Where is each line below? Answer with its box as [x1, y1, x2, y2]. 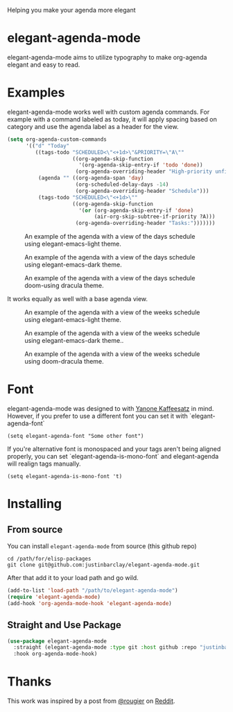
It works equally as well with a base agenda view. [7, 295, 148, 303]
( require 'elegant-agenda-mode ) [7, 593, 101, 600]
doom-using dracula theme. [24, 281, 104, 290]
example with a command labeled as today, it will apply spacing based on [7, 115, 217, 124]
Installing [7, 496, 62, 512]
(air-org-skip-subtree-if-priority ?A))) [94, 213, 216, 221]
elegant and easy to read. [7, 60, 80, 69]
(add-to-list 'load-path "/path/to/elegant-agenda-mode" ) [7, 587, 178, 594]
